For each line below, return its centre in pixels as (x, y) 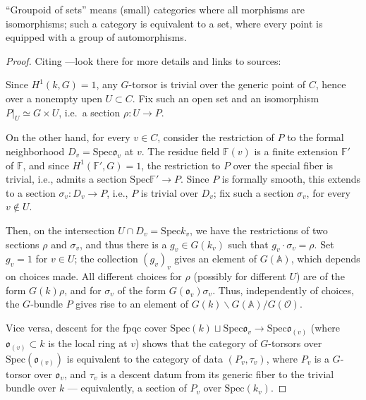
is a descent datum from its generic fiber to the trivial (218, 374)
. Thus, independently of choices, (283, 290)
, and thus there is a (123, 244)
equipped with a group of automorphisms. (96, 37)
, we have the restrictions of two (258, 230)
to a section (31, 192)
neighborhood (35, 151)
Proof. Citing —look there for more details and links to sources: (144, 60)
